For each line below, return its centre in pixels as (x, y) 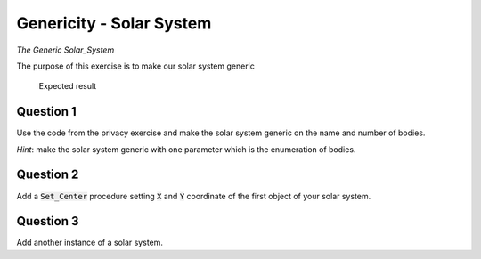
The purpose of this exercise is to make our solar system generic (136, 66)
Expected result (68, 86)
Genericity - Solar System (114, 23)
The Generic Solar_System (65, 50)
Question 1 (47, 112)
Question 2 (48, 175)
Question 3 (48, 221)
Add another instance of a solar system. (90, 243)
